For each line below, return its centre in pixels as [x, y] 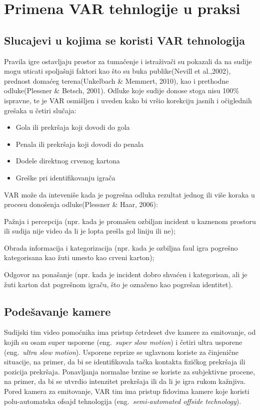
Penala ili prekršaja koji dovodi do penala [79, 144]
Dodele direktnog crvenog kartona [68, 161]
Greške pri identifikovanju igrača [65, 177]
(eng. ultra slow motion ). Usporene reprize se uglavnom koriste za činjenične [121, 352]
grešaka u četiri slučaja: [40, 110]
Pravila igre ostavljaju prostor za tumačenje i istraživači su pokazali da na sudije [128, 61]
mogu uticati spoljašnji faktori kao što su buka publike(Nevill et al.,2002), [117, 71]
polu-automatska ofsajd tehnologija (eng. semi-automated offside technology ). [123, 401]
